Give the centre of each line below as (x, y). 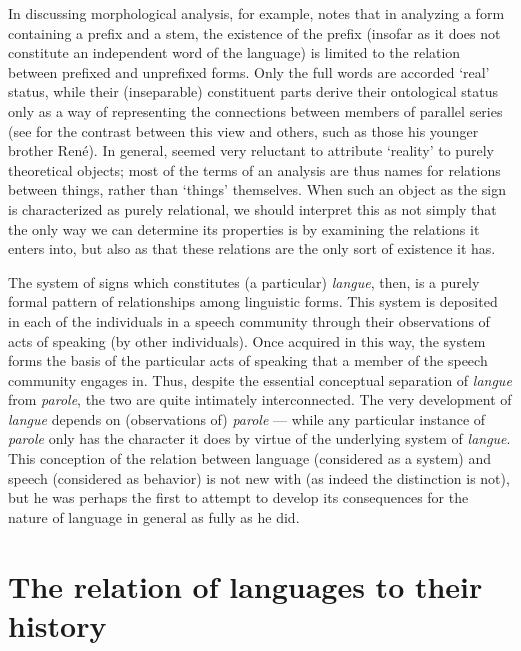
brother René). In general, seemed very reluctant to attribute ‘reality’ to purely (251, 150)
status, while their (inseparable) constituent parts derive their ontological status (253, 91)
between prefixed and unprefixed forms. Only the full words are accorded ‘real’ (249, 71)
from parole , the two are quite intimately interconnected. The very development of (260, 399)
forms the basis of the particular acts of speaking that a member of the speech (248, 360)
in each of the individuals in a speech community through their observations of (249, 320)
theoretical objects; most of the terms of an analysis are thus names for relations (254, 169)
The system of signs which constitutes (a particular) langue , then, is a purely (244, 281)
